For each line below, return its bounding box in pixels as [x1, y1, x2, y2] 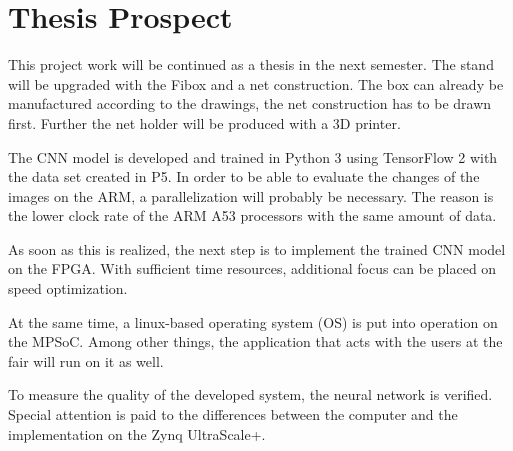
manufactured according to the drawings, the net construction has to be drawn [8, 93, 492, 114]
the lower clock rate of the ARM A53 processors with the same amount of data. [8, 205, 497, 226]
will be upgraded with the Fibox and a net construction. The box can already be [8, 73, 504, 94]
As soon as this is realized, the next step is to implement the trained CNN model [8, 238, 506, 259]
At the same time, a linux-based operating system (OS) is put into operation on [8, 311, 498, 332]
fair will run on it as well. [8, 350, 164, 371]
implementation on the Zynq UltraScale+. [8, 423, 266, 444]
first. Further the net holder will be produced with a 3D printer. [8, 112, 401, 133]
